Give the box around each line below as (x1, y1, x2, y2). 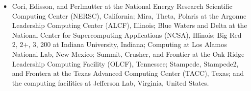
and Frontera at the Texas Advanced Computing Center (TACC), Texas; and (12, 68, 244, 78)
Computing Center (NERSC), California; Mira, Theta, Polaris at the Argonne (12, 10, 247, 21)
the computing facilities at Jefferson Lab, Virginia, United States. (12, 77, 209, 88)
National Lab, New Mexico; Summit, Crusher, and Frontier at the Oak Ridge (12, 48, 245, 59)
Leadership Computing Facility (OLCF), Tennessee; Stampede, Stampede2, (12, 58, 239, 68)
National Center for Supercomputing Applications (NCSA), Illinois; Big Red (12, 29, 242, 40)
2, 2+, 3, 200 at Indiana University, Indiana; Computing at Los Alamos (12, 39, 227, 49)
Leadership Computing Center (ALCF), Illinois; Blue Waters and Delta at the (12, 20, 247, 30)
